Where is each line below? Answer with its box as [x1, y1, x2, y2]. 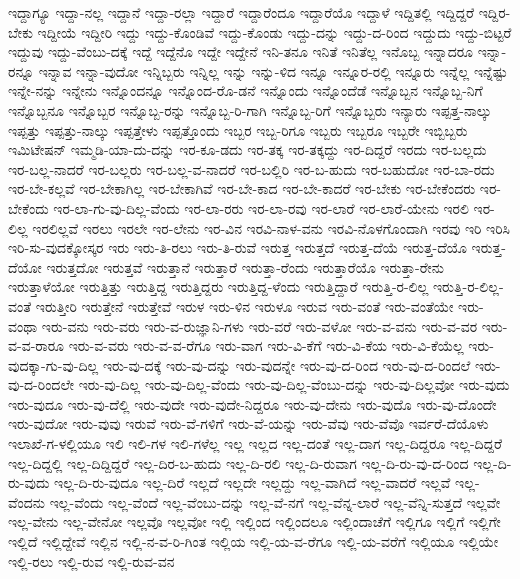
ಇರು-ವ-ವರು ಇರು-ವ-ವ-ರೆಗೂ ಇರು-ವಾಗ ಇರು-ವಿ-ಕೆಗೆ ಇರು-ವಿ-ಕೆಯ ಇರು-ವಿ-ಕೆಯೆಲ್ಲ [68, 335, 464, 356]
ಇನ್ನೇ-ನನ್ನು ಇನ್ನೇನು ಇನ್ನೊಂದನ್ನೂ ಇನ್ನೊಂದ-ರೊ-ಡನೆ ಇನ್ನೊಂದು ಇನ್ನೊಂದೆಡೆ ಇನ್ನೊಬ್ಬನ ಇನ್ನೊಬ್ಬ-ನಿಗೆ [8, 80, 483, 101]
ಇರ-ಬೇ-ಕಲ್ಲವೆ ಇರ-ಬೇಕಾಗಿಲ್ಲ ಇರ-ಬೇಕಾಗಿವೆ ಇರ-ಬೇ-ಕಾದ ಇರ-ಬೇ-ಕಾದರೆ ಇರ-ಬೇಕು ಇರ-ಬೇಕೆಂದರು [8, 178, 476, 199]
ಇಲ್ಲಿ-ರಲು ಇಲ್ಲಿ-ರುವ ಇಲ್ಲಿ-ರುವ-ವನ [8, 550, 175, 571]
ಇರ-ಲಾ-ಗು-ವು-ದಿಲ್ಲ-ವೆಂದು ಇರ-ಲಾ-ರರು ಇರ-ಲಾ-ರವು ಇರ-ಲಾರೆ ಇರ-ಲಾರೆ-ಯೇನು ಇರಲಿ [53, 197, 469, 218]
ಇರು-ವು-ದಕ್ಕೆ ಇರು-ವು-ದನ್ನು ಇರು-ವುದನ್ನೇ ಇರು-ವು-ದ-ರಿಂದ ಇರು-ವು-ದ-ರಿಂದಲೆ [102, 354, 471, 375]
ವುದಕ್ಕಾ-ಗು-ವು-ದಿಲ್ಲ [8, 354, 99, 375]
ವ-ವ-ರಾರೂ [8, 335, 64, 356]
